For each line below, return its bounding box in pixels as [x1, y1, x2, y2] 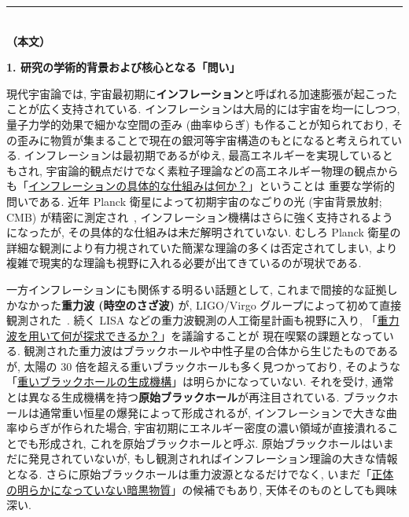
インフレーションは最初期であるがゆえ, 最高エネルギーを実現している [24, 147, 382, 163]
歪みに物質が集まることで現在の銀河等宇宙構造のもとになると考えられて [17, 131, 391, 148]
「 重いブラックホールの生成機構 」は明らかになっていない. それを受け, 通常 [6, 373, 394, 390]
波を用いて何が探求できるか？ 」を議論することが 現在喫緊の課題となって [6, 327, 383, 343]
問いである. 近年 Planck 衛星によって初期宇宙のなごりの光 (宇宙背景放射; [6, 192, 382, 209]
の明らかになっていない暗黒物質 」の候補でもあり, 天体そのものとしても [6, 481, 375, 497]
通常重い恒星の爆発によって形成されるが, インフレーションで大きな [39, 404, 386, 420]
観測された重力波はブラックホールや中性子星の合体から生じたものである [24, 343, 399, 359]
